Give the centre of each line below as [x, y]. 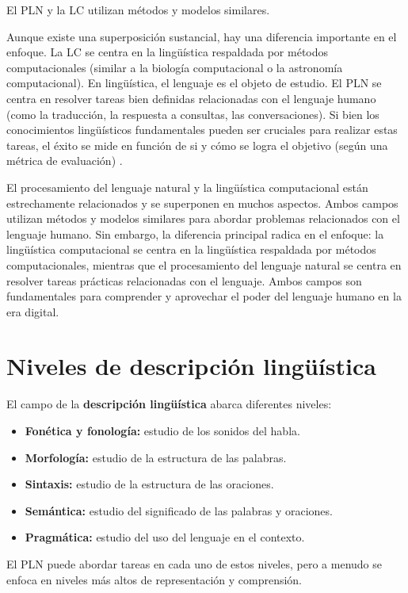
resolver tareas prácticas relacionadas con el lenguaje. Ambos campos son [184, 280]
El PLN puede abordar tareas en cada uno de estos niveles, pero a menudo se [194, 563]
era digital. [33, 311]
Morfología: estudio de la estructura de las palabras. [156, 457]
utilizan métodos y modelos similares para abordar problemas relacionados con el [203, 218]
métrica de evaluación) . [65, 161]
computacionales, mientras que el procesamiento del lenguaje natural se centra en [204, 264]
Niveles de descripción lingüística [191, 366]
